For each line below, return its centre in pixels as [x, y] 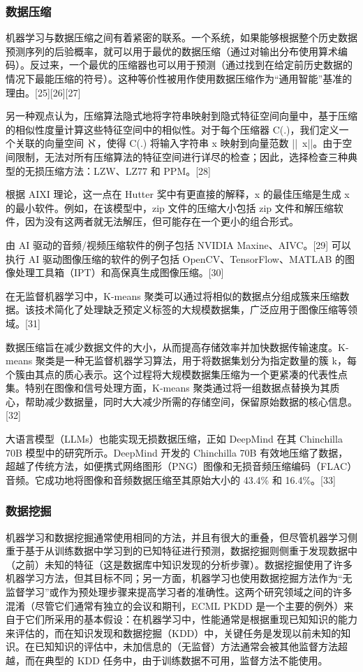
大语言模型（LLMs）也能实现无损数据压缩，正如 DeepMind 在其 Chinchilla [174, 439]
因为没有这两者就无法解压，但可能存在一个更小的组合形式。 [162, 221]
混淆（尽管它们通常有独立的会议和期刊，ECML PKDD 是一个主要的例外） [175, 605]
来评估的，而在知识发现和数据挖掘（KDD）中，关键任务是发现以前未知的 [173, 632]
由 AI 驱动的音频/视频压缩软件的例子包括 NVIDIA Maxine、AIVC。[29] [167, 244]
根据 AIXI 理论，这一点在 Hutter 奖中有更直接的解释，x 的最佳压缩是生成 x [178, 194]
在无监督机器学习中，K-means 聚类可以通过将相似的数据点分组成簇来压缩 [173, 295]
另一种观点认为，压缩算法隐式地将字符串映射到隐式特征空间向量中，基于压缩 [181, 116]
